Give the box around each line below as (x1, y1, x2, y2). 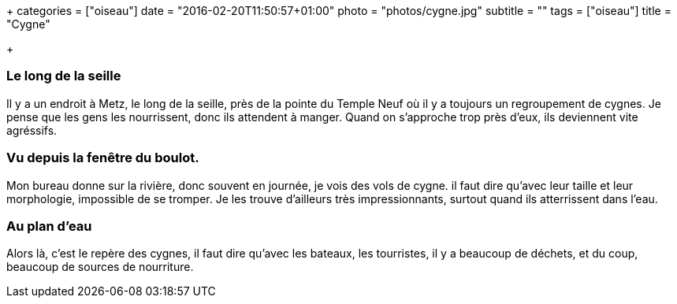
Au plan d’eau (6, 217, 92, 234)
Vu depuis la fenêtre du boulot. (6, 150, 199, 166)
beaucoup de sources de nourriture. (6, 260, 194, 274)
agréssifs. (6, 123, 58, 137)
